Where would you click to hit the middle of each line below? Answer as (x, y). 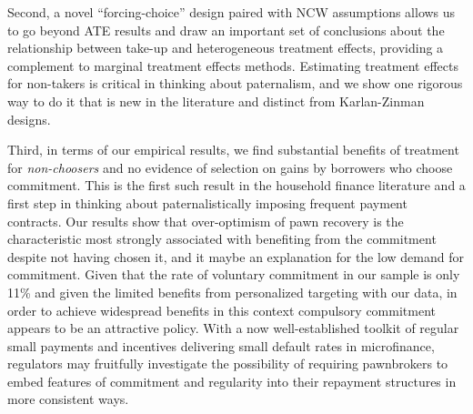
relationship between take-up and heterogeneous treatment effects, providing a (226, 48)
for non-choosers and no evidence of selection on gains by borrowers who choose (230, 167)
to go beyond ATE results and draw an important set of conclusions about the (226, 30)
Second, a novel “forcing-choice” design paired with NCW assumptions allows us (231, 12)
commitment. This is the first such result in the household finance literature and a (236, 185)
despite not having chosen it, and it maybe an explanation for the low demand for (236, 256)
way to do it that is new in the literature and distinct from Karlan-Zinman (216, 101)
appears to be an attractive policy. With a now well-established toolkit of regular (233, 328)
